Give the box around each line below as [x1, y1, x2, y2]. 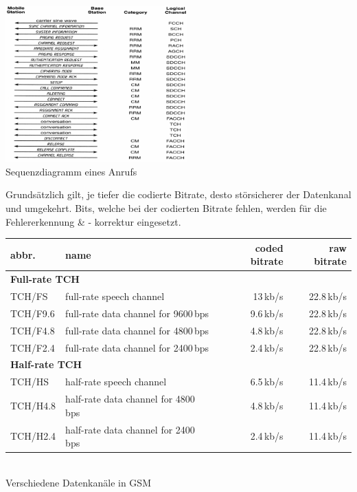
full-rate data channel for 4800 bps [65, 323, 209, 337]
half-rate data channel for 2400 [65, 422, 195, 436]
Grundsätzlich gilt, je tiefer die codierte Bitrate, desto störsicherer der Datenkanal [5, 187, 352, 202]
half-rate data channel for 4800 [65, 392, 195, 406]
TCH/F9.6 [10, 306, 55, 320]
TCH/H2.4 [10, 429, 56, 443]
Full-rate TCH [10, 272, 80, 286]
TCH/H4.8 [10, 398, 56, 412]
